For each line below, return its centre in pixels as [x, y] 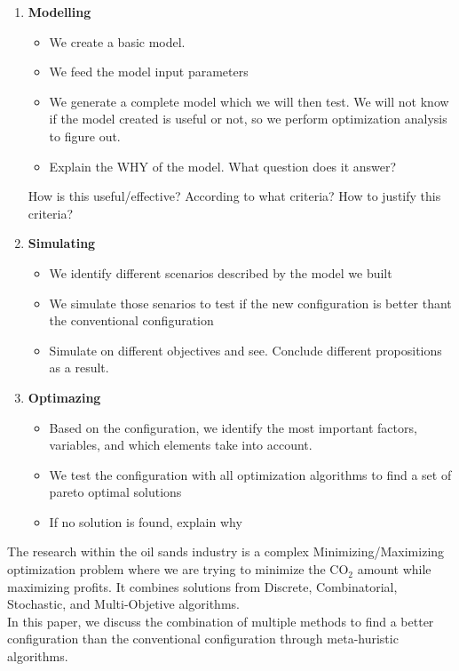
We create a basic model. [117, 41]
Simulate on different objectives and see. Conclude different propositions [245, 350]
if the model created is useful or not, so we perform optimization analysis [248, 119]
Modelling [59, 12]
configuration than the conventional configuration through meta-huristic [203, 639]
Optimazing [64, 397]
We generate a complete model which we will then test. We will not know [249, 101]
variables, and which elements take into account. [181, 445]
